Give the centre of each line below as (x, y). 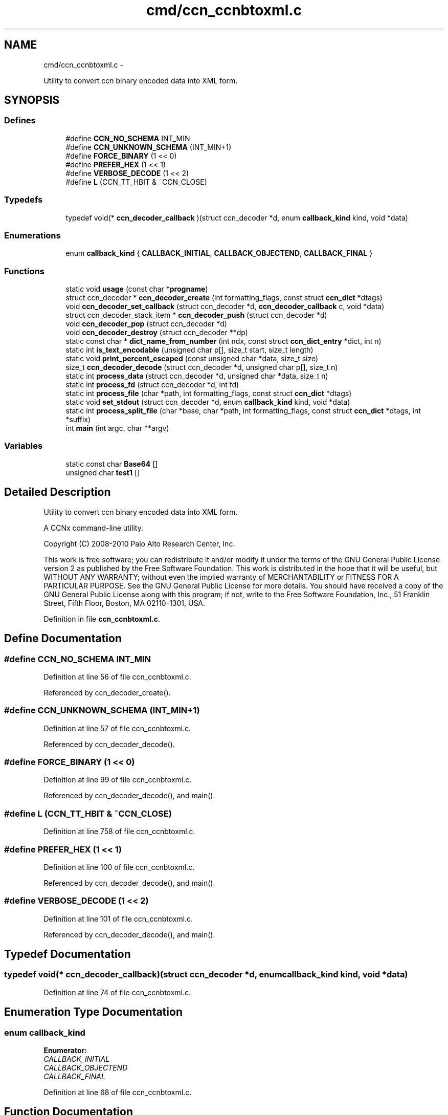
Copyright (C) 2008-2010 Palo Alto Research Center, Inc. (139, 543)
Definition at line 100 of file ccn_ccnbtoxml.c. (119, 867)
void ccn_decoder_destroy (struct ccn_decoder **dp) (157, 333)
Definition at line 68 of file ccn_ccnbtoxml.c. (118, 1092)
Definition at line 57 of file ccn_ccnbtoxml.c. (117, 728)
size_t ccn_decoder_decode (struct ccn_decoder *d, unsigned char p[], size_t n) (202, 367)
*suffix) (78, 420)
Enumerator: (65, 1051)
